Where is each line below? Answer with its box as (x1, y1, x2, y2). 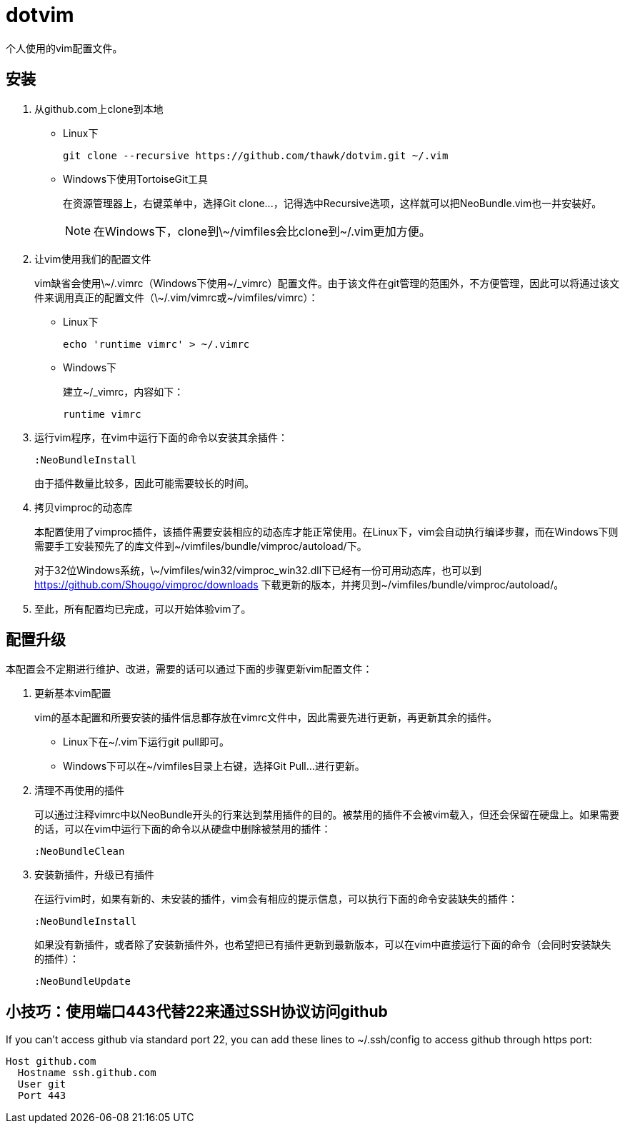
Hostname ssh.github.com (17, 1067, 156, 1079)
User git (17, 1078, 66, 1090)
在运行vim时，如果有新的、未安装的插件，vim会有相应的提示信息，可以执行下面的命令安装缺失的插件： (34, 893, 519, 905)
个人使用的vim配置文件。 (6, 41, 123, 54)
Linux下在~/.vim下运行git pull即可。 (63, 736, 229, 748)
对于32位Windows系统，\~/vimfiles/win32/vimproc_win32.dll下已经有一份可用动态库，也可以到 (34, 563, 482, 576)
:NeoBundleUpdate (34, 975, 131, 988)
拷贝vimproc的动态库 (34, 501, 133, 513)
